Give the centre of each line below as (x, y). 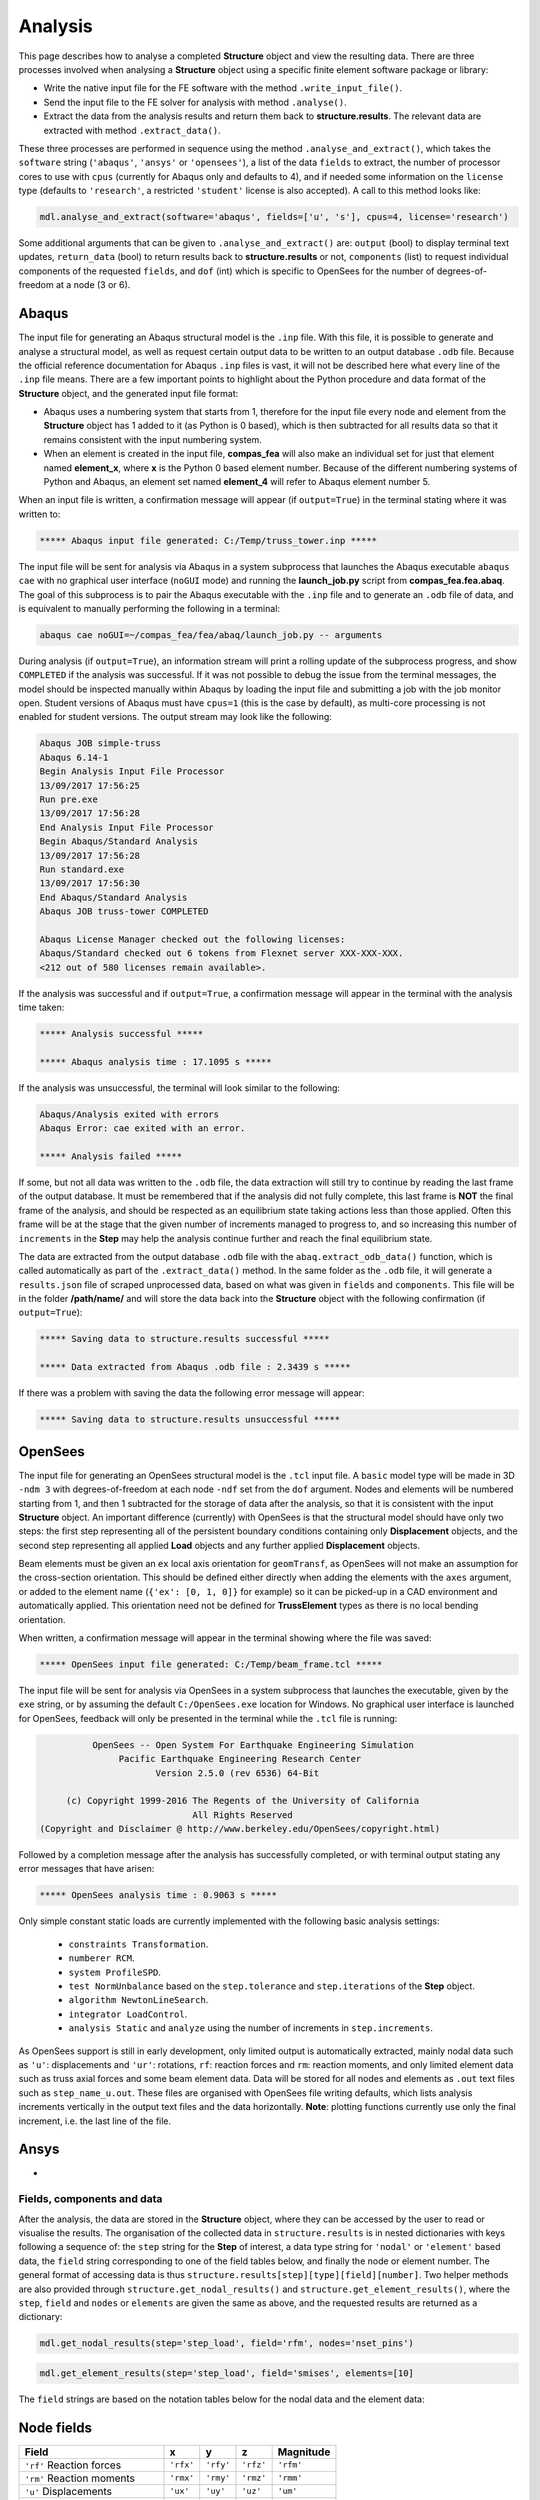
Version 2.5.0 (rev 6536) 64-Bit (237, 1773)
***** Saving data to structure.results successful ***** (184, 1339)
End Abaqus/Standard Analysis (113, 897)
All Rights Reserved (243, 1814)
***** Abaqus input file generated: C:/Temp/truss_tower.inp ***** (208, 540)
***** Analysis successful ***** (121, 1034)
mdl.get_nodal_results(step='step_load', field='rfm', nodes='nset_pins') (227, 2343)
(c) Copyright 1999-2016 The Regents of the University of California (242, 1801)
